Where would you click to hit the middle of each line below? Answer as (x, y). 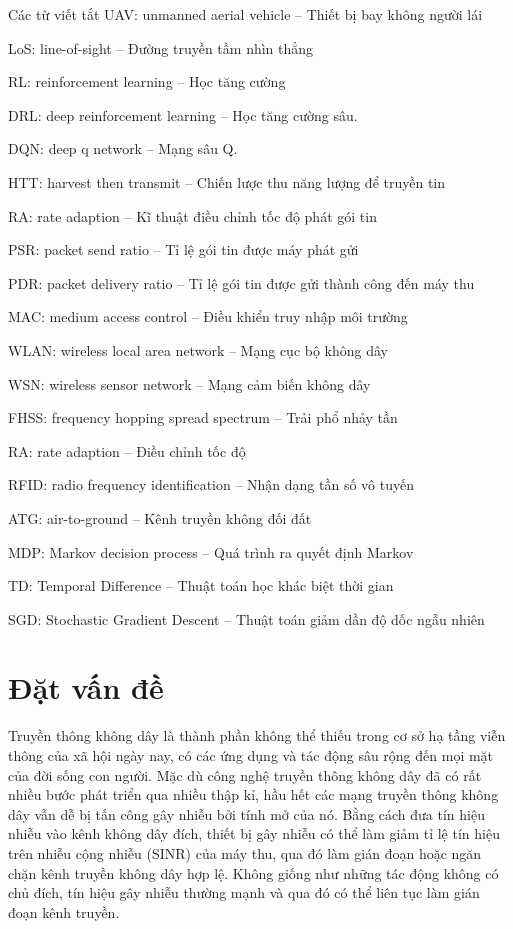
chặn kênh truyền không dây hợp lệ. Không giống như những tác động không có (253, 872)
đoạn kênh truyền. (64, 911)
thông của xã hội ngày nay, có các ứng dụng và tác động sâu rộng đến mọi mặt (251, 755)
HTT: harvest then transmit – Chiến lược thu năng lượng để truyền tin (227, 181)
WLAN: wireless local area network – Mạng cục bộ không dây (198, 349)
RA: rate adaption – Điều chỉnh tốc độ (127, 450)
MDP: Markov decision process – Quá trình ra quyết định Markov (211, 551)
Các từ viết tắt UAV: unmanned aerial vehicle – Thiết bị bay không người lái (245, 14)
